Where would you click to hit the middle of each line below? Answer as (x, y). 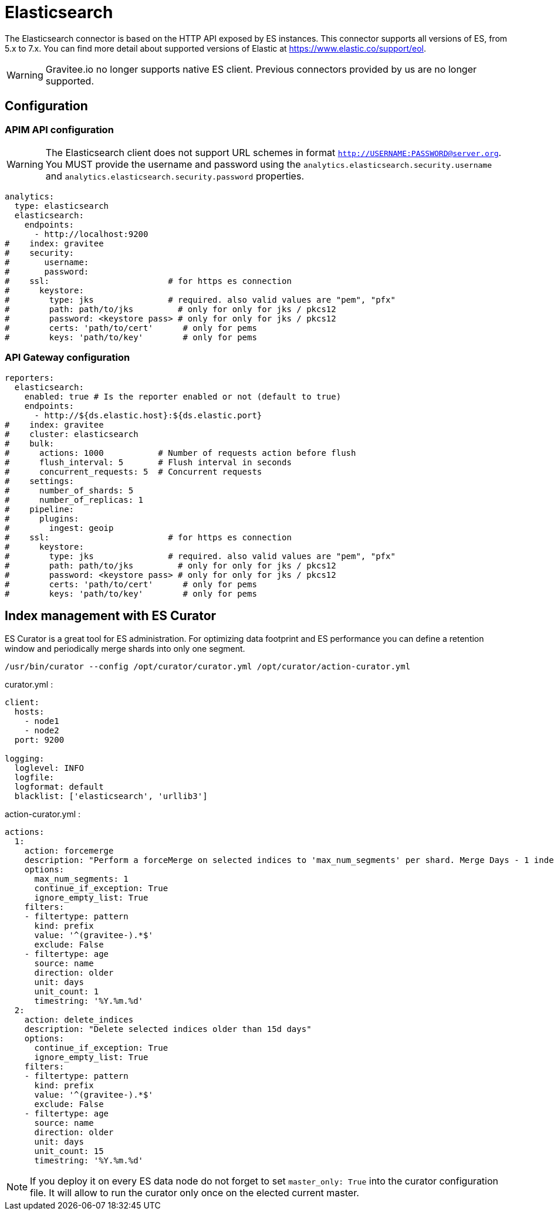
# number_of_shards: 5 (69, 490)
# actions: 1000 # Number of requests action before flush (180, 453)
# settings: (40, 481)
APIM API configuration (59, 129)
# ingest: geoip (59, 528)
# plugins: (42, 518)
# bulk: (30, 443)
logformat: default (59, 786)
